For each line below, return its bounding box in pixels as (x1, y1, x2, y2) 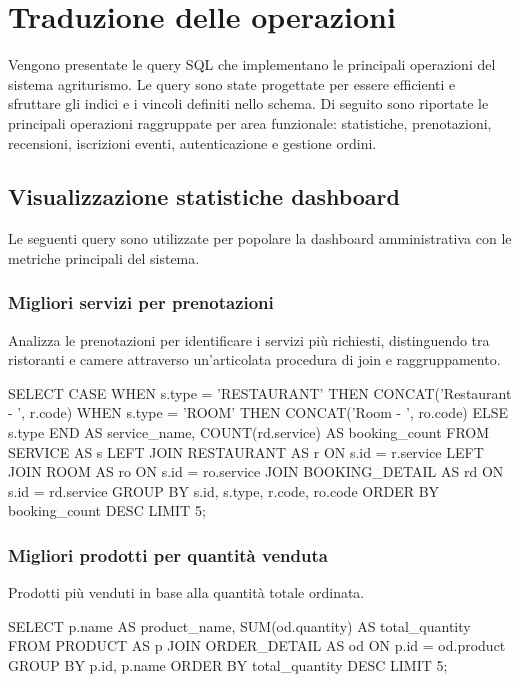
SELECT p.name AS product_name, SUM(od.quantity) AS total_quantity (8, 615, 471, 636)
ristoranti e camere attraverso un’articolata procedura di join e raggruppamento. (8, 349, 501, 370)
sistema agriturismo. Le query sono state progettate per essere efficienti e (8, 73, 456, 94)
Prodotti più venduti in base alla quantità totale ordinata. (8, 582, 365, 603)
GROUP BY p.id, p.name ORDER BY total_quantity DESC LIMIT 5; (8, 655, 448, 676)
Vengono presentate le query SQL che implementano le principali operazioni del (8, 54, 496, 75)
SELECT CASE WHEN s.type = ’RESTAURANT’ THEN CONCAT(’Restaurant (8, 382, 512, 403)
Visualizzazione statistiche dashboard (8, 181, 400, 212)
